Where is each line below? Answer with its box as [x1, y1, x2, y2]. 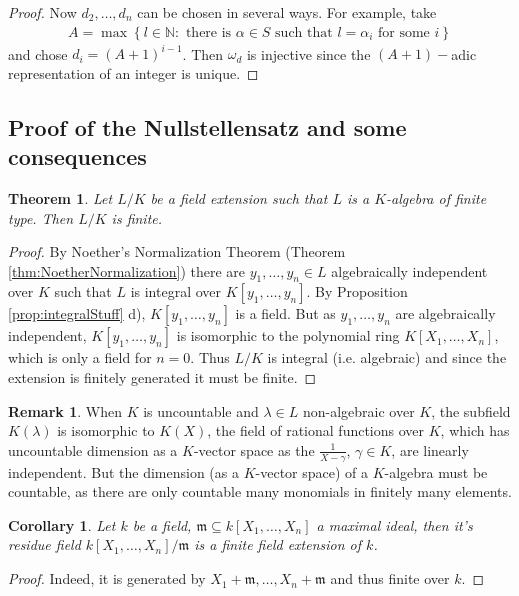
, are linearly [391, 439, 469, 460]
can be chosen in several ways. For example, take [137, 2, 437, 22]
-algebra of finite [386, 187, 487, 208]
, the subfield [431, 400, 511, 421]
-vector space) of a [255, 461, 369, 482]
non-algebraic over [302, 400, 415, 421]
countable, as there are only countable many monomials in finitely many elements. [8, 481, 512, 502]
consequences [8, 141, 147, 172]
